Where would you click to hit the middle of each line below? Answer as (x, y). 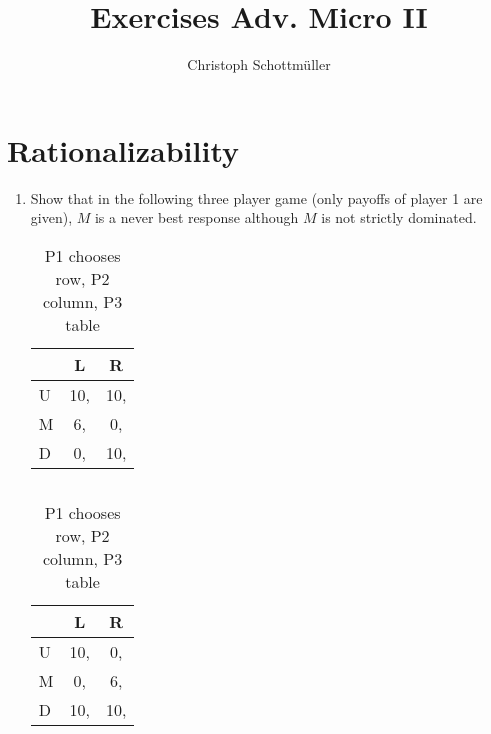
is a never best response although (196, 217)
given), (51, 217)
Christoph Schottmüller (259, 64)
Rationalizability (123, 149)
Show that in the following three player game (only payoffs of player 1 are (256, 197)
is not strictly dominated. (399, 217)
